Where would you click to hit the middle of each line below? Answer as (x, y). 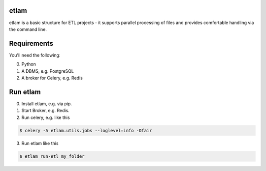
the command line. (28, 29)
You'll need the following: (35, 55)
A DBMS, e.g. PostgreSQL (48, 71)
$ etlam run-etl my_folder (52, 156)
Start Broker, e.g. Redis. (46, 111)
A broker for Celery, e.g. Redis (52, 78)
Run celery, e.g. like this (46, 117)
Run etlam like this (40, 143)
